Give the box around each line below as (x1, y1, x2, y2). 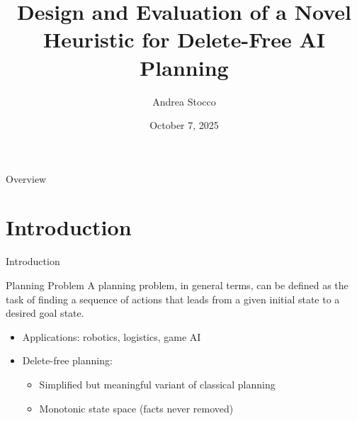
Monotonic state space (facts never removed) (39, 400, 234, 415)
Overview (6, 171, 47, 186)
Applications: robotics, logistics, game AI (22, 329, 201, 344)
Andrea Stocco (152, 94, 216, 108)
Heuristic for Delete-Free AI (43, 25, 325, 54)
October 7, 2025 (149, 118, 219, 133)
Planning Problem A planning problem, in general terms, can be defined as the (6, 278, 348, 292)
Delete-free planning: (22, 353, 113, 368)
